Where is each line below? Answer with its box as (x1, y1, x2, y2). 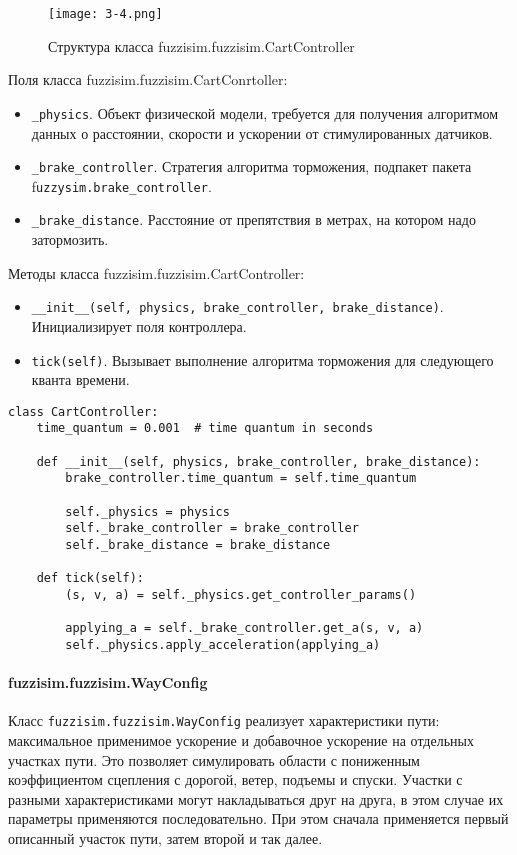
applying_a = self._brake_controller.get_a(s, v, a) (65, 621, 424, 636)
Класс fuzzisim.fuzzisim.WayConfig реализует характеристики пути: (8, 710, 440, 731)
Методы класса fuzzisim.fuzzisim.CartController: (8, 262, 305, 283)
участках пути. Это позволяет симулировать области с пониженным (8, 749, 420, 770)
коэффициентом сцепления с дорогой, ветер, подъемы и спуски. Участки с (8, 769, 463, 790)
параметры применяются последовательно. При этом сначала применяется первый (8, 808, 509, 829)
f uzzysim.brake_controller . (31, 175, 212, 196)
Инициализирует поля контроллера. (31, 315, 247, 336)
